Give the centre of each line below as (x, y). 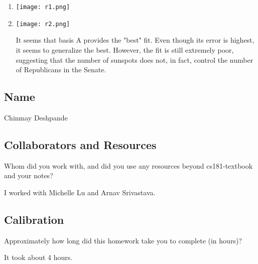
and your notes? (29, 175)
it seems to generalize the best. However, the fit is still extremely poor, (125, 49)
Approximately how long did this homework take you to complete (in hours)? (123, 240)
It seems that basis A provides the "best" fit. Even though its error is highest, (135, 40)
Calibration (34, 219)
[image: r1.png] (43, 7)
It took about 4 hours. (38, 257)
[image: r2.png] (43, 24)
